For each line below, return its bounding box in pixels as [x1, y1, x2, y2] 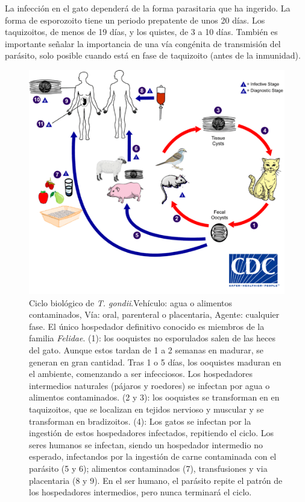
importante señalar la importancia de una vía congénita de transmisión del [5, 37, 281, 50]
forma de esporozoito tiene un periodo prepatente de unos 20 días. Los [5, 13, 265, 26]
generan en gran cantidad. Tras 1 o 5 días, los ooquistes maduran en [29, 355, 281, 368]
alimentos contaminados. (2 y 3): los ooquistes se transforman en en [29, 391, 280, 404]
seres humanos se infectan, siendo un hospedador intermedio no [29, 438, 263, 451]
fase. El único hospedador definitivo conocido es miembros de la [29, 320, 265, 332]
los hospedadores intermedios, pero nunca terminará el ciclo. [29, 486, 252, 498]
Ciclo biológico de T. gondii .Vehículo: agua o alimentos [29, 296, 233, 309]
